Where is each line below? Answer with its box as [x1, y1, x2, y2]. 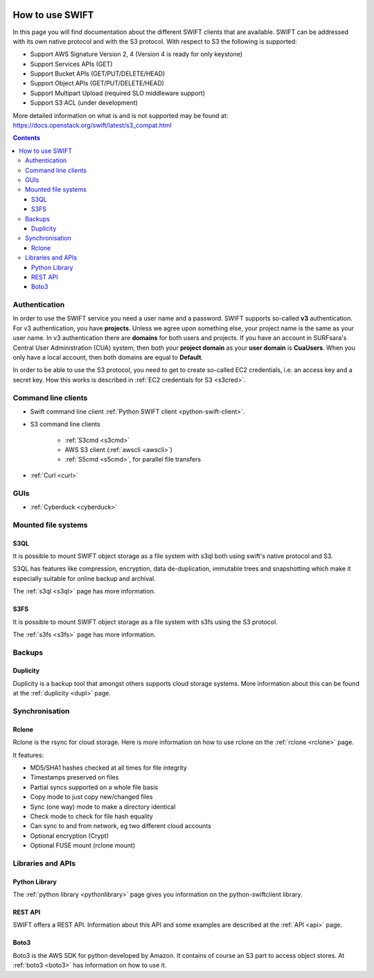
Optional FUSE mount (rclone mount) [30, 841, 136, 850]
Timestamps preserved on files [30, 773, 119, 782]
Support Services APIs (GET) [30, 60, 113, 68]
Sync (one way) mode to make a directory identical [30, 802, 176, 811]
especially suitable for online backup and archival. [12, 574, 156, 582]
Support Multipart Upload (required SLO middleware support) [30, 89, 206, 97]
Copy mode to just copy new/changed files [30, 793, 153, 801]
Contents [12, 134, 41, 142]
